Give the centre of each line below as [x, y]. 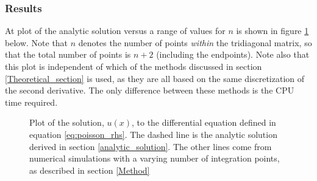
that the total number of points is [68, 54]
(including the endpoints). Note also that [233, 54]
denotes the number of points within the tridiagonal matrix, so [195, 42]
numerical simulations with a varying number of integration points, [155, 158]
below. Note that [37, 42]
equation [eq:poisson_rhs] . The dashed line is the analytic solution [153, 134]
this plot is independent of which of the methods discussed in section [134, 66]
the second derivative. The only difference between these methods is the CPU [150, 90]
